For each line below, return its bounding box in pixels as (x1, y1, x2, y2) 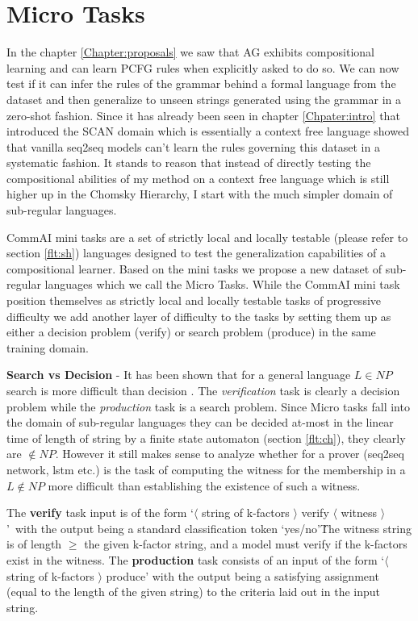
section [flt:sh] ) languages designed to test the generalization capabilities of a (6, 244, 386, 261)
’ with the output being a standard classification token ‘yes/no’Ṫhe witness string (6, 519, 412, 536)
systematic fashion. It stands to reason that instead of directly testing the (6, 154, 371, 171)
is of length (6, 536, 62, 552)
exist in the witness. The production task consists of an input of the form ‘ (6, 551, 385, 568)
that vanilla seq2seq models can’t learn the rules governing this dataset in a (6, 138, 380, 155)
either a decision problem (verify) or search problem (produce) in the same (6, 323, 376, 340)
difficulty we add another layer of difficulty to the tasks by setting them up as (6, 307, 391, 324)
